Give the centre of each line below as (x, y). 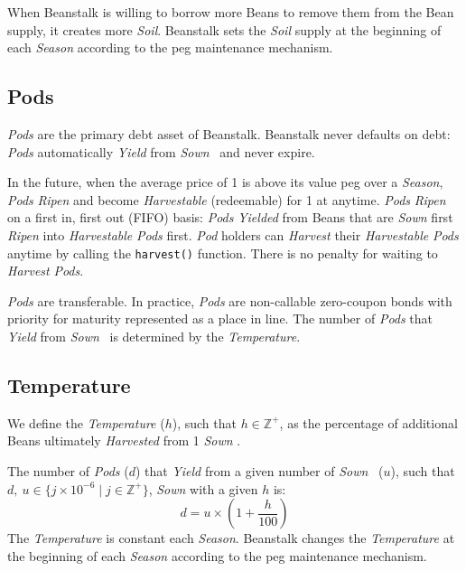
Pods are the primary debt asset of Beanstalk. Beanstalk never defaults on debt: (229, 133)
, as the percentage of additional (368, 422)
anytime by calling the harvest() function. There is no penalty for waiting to (223, 253)
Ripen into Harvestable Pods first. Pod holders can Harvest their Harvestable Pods (233, 234)
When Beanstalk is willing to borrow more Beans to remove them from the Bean (231, 12)
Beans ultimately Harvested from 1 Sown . (124, 440)
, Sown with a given (203, 488)
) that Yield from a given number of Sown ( (259, 470)
